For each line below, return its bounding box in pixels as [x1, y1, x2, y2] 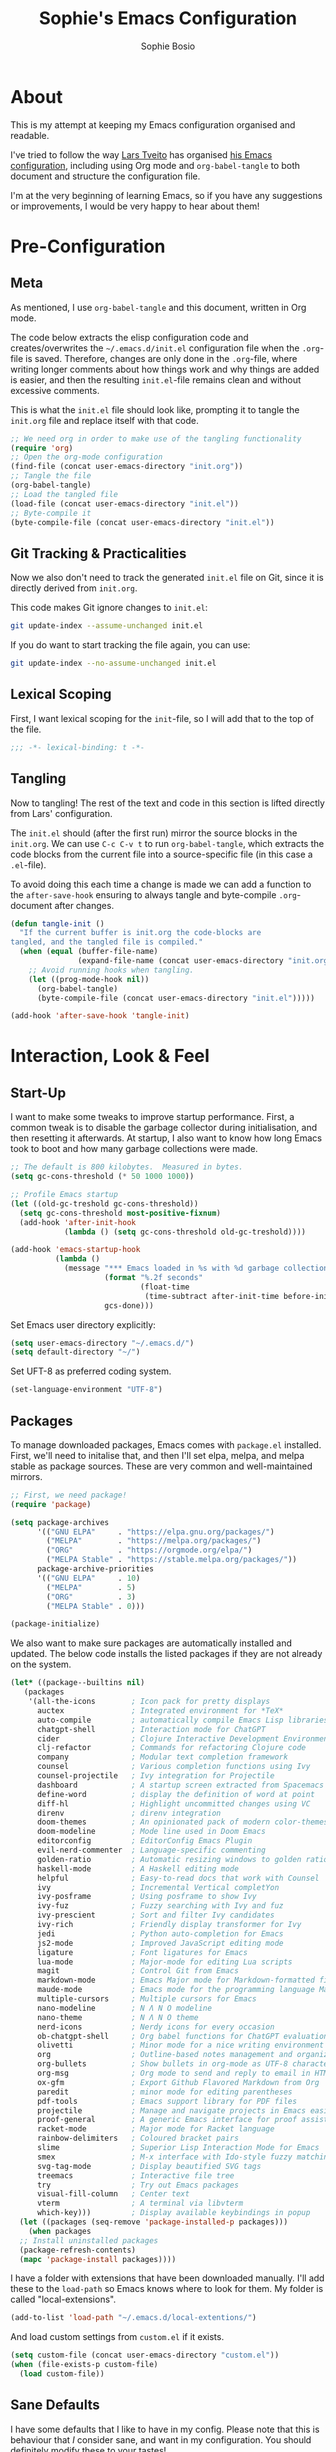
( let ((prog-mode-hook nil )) [28, 974, 150, 984]
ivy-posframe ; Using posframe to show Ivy [36, 1892, 257, 1902]
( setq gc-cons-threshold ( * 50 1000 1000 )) [10, 1172, 195, 1182]
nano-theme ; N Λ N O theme [36, 2012, 199, 2022]
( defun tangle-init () [10, 918, 105, 929]
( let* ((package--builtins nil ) [10, 1678, 145, 1688]
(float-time [139, 1282, 190, 1292]
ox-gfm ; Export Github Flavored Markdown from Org [36, 2077, 320, 2087]
